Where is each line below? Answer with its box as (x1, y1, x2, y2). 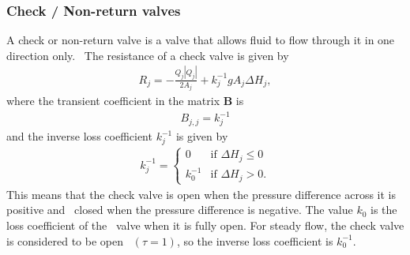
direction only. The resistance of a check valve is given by (6, 47, 289, 63)
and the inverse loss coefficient (6, 128, 152, 144)
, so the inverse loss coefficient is (176, 232, 333, 249)
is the (371, 201, 397, 218)
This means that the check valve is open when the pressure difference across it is (6, 186, 397, 202)
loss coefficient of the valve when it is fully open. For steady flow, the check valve (6, 217, 404, 233)
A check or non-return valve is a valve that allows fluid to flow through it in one (6, 32, 395, 48)
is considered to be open (6, 232, 123, 249)
